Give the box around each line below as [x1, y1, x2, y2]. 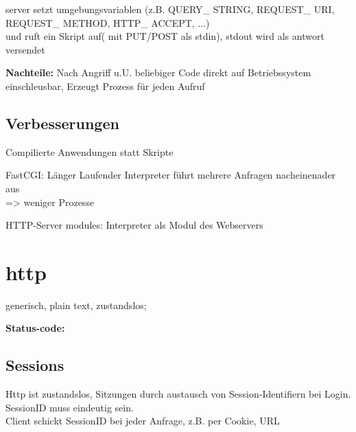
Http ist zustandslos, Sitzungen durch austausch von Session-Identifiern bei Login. [5, 387, 351, 401]
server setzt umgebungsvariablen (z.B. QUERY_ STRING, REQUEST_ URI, [5, 2, 335, 16]
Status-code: [5, 321, 65, 335]
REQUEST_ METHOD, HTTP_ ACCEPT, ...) [5, 15, 210, 30]
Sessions [5, 354, 64, 376]
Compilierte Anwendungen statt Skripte [5, 144, 174, 159]
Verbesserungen [5, 112, 119, 133]
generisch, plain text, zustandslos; [5, 297, 147, 312]
